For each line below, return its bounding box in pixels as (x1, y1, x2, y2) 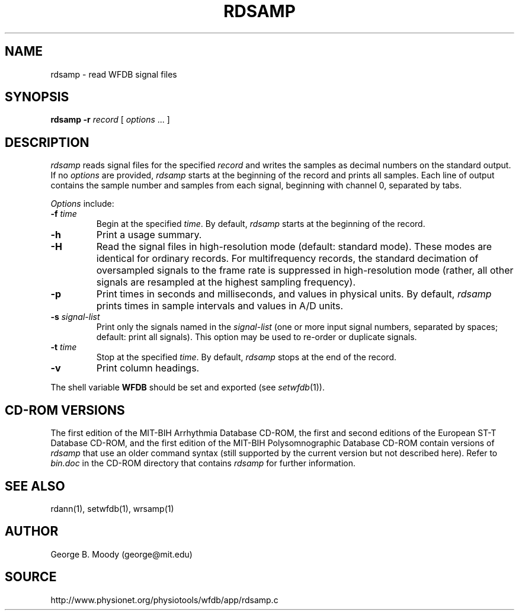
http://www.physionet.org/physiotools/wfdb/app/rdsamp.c (50, 594, 278, 605)
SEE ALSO (5, 478, 65, 494)
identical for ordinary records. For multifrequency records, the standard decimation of (96, 252, 479, 265)
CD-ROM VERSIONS (5, 402, 125, 418)
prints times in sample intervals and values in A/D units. (96, 300, 344, 312)
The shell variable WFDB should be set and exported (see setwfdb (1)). (50, 382, 325, 393)
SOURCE (5, 569, 57, 585)
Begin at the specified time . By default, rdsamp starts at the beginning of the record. (96, 219, 425, 229)
